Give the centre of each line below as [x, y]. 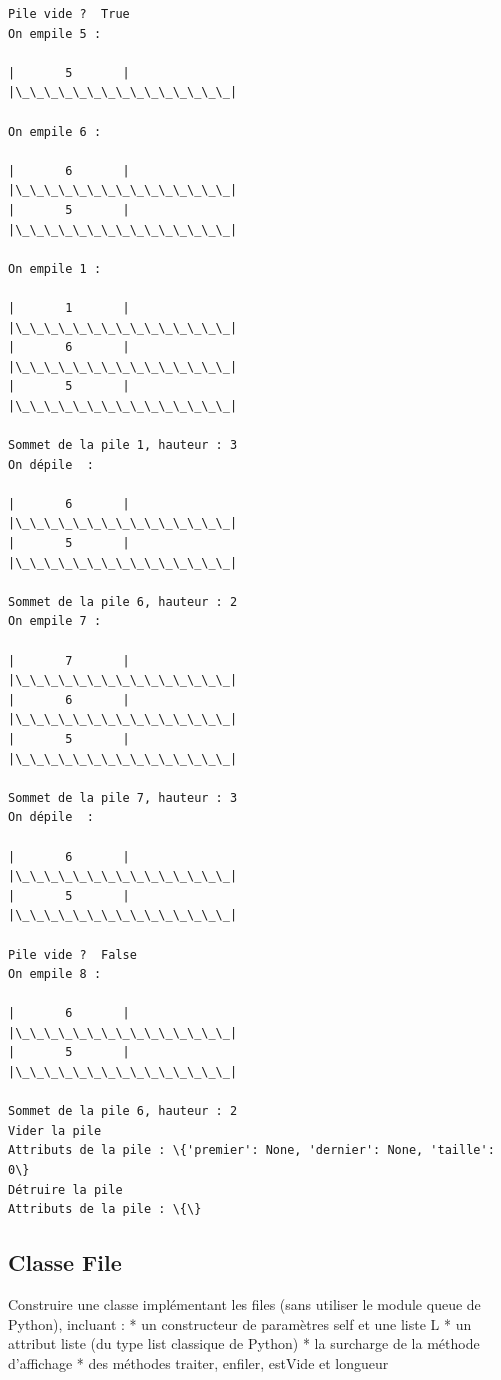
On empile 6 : [55, 131]
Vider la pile [55, 1130]
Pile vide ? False [72, 954]
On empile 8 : [55, 974]
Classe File [65, 1262]
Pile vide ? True [69, 14]
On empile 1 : [55, 268]
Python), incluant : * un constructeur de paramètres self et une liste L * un [240, 1323]
